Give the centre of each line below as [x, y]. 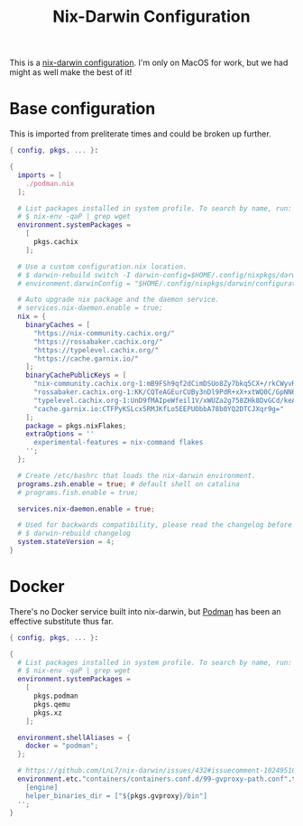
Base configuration [83, 109]
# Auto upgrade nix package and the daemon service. [119, 300]
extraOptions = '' [60, 434]
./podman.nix [50, 183]
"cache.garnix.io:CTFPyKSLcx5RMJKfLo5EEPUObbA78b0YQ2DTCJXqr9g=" [158, 408]
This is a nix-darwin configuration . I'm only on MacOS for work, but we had [149, 63]
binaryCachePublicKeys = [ [76, 375]
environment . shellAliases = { [74, 737]
